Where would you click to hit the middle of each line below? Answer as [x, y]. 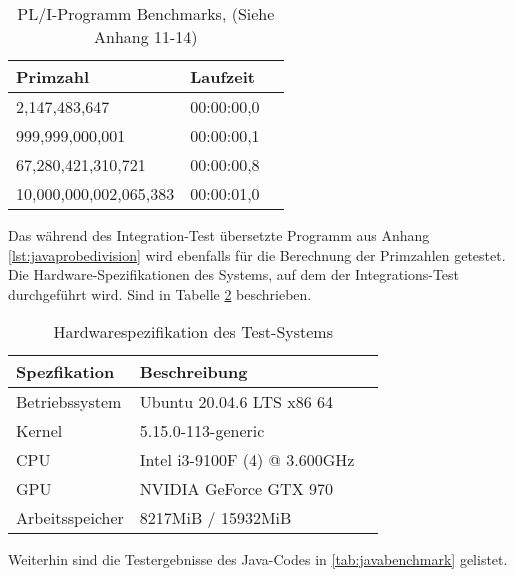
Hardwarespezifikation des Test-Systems [193, 332]
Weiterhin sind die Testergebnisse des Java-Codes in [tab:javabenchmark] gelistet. [258, 559]
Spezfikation [65, 372]
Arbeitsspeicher [70, 518]
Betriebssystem [69, 402]
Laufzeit [222, 76]
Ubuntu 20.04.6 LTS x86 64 [236, 402]
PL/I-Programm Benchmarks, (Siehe [146, 13]
